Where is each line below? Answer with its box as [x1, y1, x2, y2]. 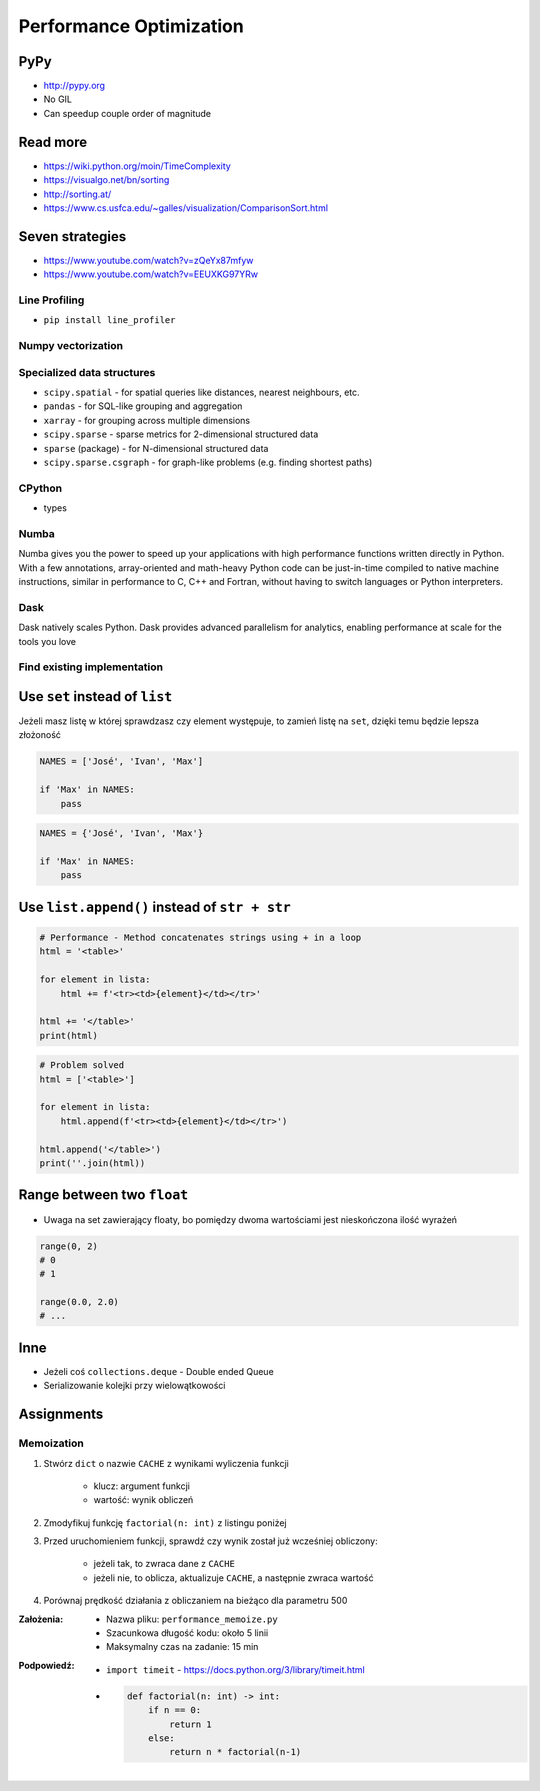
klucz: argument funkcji [93, 1480, 190, 1492]
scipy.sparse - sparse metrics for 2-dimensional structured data [43, 428, 319, 440]
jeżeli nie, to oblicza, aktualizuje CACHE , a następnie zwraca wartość [93, 1571, 374, 1584]
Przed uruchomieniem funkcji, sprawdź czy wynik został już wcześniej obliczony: [43, 1535, 379, 1547]
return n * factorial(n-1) [169, 1746, 302, 1758]
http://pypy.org [43, 80, 105, 92]
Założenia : [18, 1613, 64, 1625]
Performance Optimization [18, 15, 244, 37]
